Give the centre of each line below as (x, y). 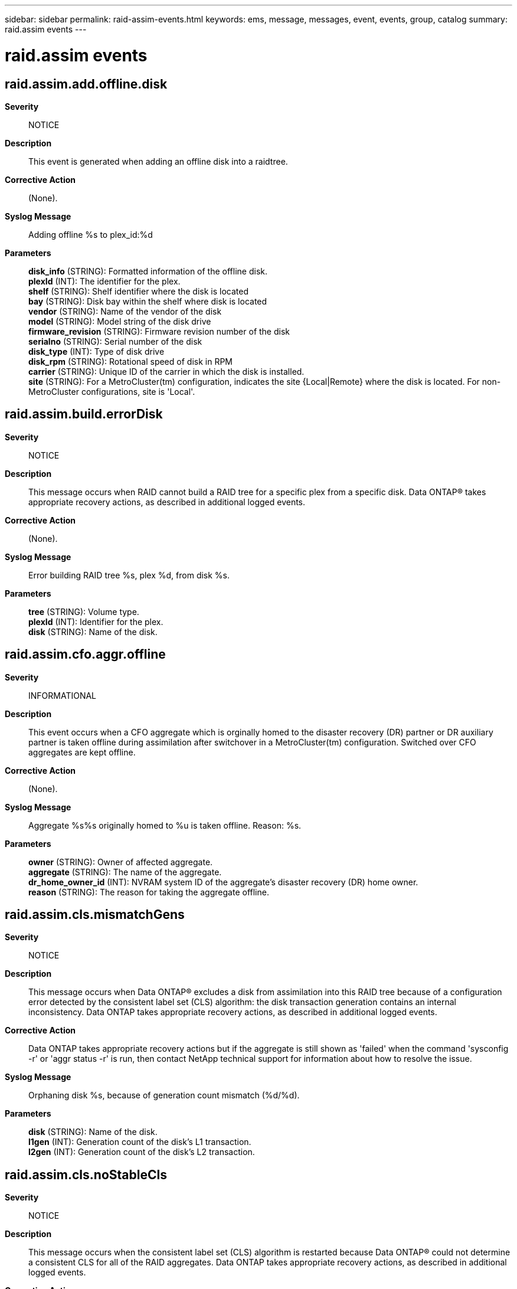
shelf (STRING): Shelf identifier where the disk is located (138, 291)
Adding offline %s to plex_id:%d (91, 234)
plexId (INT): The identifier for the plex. (104, 281)
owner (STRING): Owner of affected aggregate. (121, 862)
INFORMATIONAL (63, 695)
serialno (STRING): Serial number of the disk (115, 341)
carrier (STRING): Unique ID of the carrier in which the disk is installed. (166, 371)
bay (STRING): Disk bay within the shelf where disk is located (148, 301)
